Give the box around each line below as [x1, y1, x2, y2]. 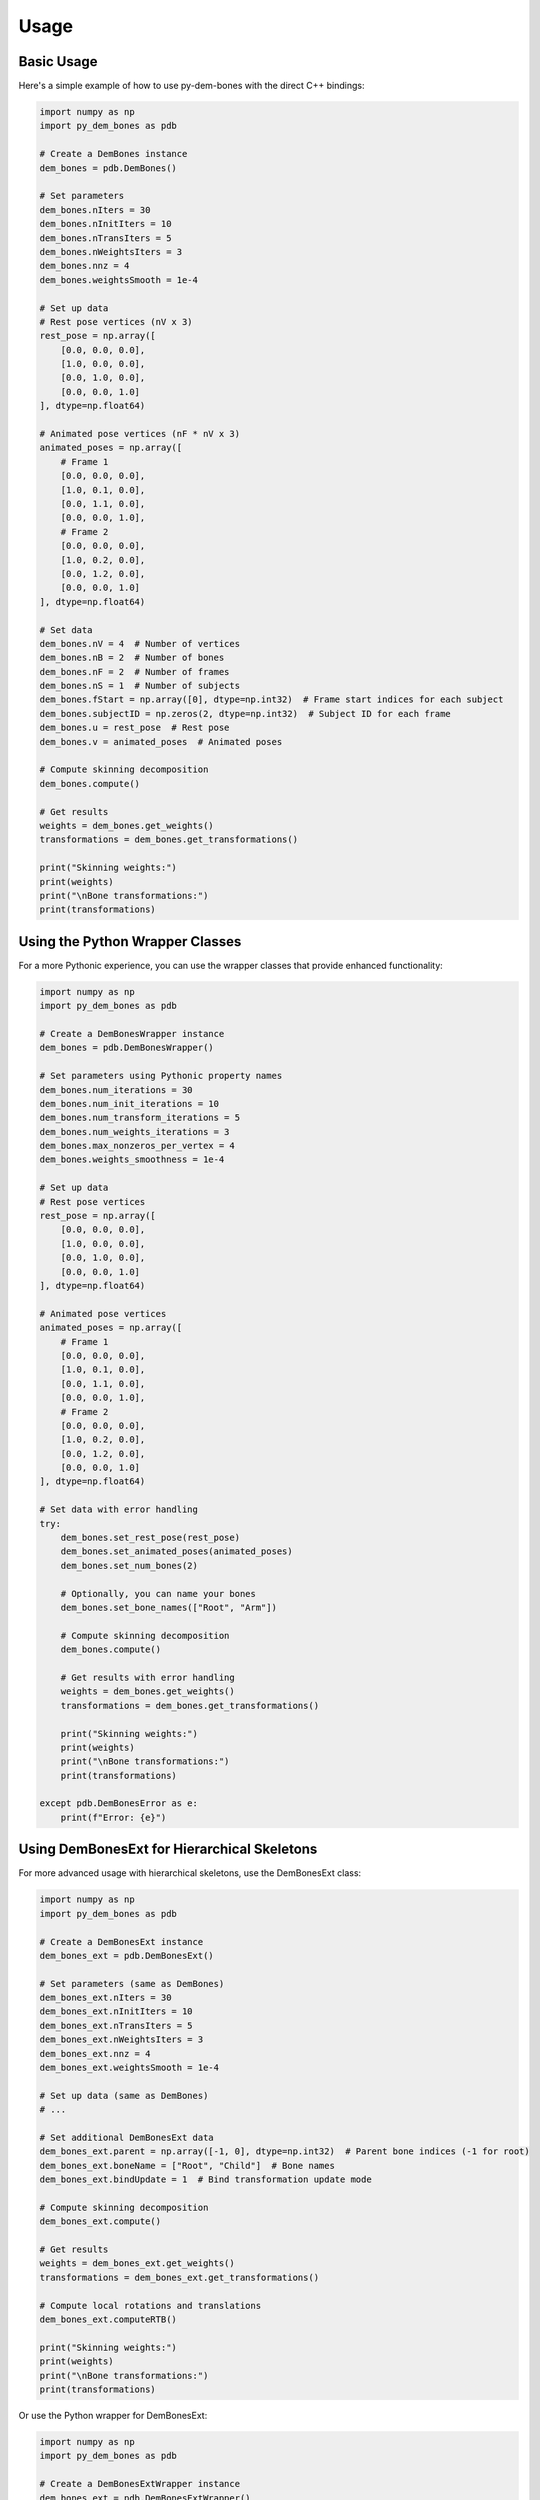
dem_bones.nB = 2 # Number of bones [39, 652, 225, 664]
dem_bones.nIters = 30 [39, 204, 151, 215]
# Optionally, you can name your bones [60, 1588, 257, 1599]
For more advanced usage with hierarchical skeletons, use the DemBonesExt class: [18, 1867, 362, 1879]
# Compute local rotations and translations [39, 2300, 262, 2311]
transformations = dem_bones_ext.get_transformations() [39, 2271, 320, 2283]
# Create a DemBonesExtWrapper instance [39, 2478, 240, 2490]
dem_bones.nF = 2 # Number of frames [39, 666, 230, 677]
